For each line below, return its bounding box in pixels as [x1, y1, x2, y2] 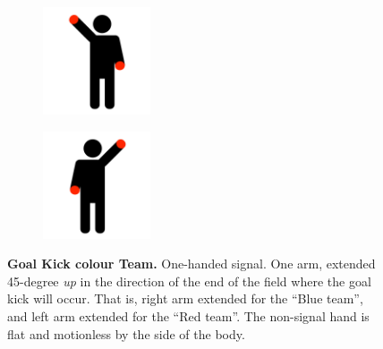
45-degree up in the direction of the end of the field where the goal [7, 271, 371, 290]
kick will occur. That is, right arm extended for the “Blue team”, [7, 289, 363, 308]
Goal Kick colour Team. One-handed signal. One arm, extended [7, 254, 376, 273]
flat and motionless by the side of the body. [7, 324, 245, 343]
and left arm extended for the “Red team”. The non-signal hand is [7, 306, 370, 325]
